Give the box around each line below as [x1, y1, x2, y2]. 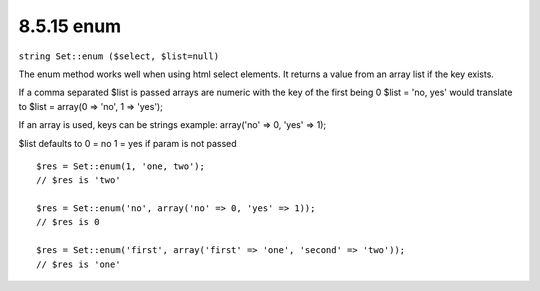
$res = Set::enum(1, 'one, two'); [36, 160, 205, 172]
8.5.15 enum [18, 15, 122, 37]
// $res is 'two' [36, 175, 121, 186]
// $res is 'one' [36, 258, 121, 270]
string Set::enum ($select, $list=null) [18, 50, 220, 62]
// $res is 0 [36, 216, 100, 228]
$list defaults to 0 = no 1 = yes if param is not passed [18, 137, 237, 149]
